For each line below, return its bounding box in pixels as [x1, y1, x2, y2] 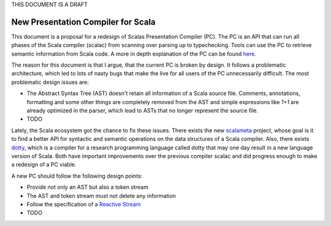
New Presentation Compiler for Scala [11, 17, 156, 27]
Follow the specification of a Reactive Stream [26, 200, 141, 208]
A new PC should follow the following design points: [11, 172, 143, 179]
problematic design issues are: [11, 78, 89, 86]
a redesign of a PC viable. [11, 161, 77, 168]
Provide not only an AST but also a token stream [26, 184, 148, 191]
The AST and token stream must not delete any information [26, 192, 176, 199]
